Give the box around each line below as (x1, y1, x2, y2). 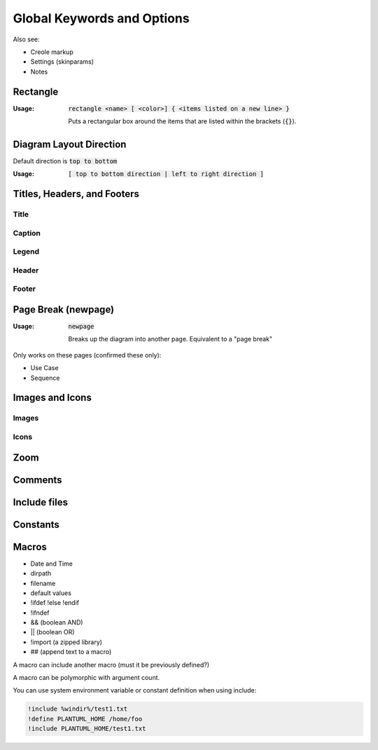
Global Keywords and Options (13, 11, 190, 26)
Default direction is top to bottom (13, 156, 118, 165)
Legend (13, 247, 40, 257)
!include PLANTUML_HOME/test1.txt (27, 725, 146, 732)
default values (30, 589, 71, 597)
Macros (13, 540, 47, 553)
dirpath (30, 569, 52, 578)
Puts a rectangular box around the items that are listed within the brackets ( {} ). (68, 117, 297, 125)
